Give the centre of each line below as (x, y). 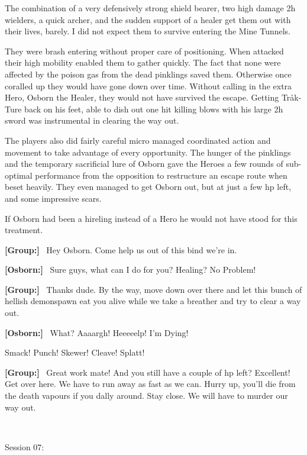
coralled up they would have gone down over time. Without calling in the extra (148, 85)
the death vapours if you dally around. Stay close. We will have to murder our (146, 396)
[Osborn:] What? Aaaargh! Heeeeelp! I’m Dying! (97, 332)
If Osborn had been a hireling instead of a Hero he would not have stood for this (151, 218)
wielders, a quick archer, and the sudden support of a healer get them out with (148, 19)
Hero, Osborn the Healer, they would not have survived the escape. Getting (142, 97)
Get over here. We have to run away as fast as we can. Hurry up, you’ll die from (150, 384)
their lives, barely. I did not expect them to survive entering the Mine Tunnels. (148, 31)
